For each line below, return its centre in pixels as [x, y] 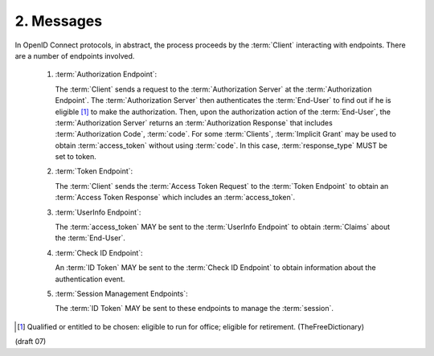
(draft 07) [31, 342]
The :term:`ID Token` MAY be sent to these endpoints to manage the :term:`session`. [194, 309]
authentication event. [90, 279]
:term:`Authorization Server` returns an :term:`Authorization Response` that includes [194, 123]
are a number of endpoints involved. [75, 55]
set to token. [76, 157]
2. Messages [59, 21]
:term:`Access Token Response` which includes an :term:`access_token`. [175, 198]
